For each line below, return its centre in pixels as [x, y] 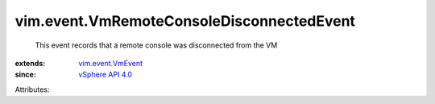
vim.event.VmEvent [111, 63]
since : [25, 75]
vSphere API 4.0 [106, 75]
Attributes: [32, 89]
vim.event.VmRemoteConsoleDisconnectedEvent [185, 21]
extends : [30, 63]
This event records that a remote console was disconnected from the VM [156, 45]
